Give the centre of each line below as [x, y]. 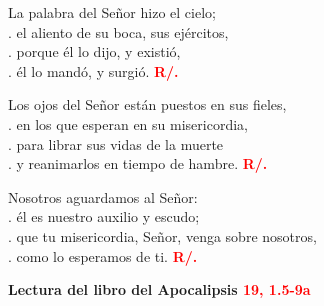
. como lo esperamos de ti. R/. [103, 255]
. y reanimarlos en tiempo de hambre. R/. [138, 163]
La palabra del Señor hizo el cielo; [112, 12]
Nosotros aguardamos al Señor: [103, 196]
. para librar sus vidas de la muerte [116, 143]
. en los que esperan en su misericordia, [128, 123]
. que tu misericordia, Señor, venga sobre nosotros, [162, 235]
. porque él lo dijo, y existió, [94, 51]
